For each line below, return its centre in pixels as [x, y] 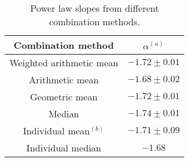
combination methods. [95, 21]
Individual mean [56, 131]
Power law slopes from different [95, 8]
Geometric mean [64, 97]
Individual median [64, 148]
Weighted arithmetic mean [64, 63]
